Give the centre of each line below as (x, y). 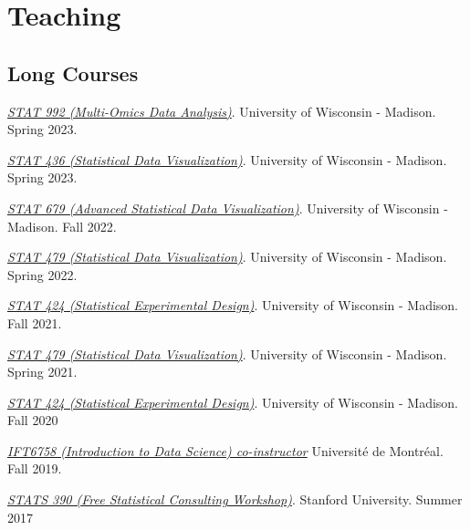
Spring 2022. (42, 274)
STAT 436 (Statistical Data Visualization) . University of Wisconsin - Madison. (227, 159)
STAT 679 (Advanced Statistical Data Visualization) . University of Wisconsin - (228, 208)
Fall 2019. (35, 468)
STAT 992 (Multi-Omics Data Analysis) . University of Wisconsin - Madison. (222, 111)
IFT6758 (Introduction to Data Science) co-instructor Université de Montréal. (225, 450)
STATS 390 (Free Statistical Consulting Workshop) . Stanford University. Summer (235, 499)
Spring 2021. (42, 372)
